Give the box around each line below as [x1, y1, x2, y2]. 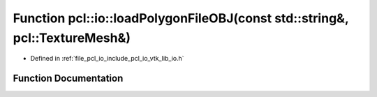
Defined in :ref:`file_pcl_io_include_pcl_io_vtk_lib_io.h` [30, 54, 184, 63]
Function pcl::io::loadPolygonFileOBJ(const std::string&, [13, 10, 349, 26]
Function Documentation [13, 73, 124, 84]
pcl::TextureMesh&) [13, 30, 131, 45]
